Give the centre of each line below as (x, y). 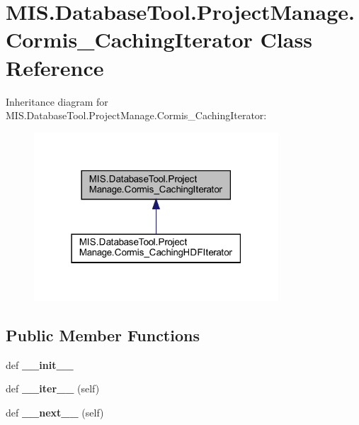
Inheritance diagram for (57, 101)
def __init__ (40, 364)
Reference (55, 67)
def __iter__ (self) (53, 388)
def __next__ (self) (55, 412)
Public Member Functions (103, 335)
